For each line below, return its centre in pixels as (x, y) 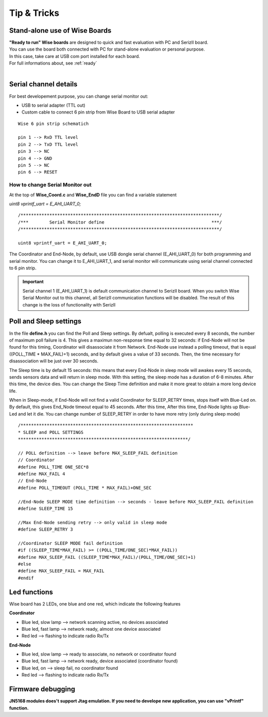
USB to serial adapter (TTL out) (53, 105)
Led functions (31, 592)
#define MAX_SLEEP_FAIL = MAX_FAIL (61, 571)
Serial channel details (43, 84)
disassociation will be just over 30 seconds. (54, 361)
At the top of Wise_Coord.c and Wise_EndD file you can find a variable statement (93, 195)
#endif (26, 578)
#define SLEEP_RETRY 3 (46, 530)
